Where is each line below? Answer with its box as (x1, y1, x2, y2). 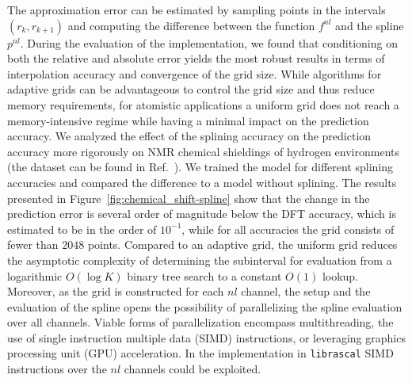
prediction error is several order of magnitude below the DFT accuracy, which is (7, 205, 396, 222)
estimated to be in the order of (7, 220, 157, 237)
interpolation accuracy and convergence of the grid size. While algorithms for (7, 65, 382, 82)
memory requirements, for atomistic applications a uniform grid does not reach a (7, 96, 399, 113)
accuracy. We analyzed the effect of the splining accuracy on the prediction (7, 128, 372, 144)
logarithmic (7, 267, 63, 284)
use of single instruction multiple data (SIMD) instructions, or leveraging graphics (7, 329, 406, 346)
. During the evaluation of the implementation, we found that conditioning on (20, 34, 398, 51)
